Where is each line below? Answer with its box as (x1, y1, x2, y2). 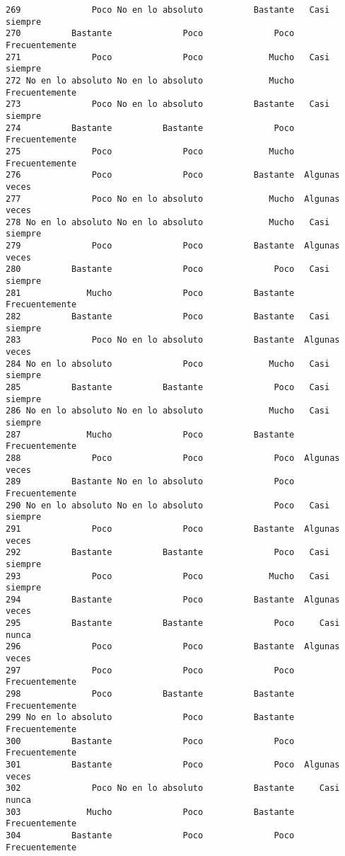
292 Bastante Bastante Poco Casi (6, 547, 330, 558)
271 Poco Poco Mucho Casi (6, 52, 330, 62)
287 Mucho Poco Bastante (6, 429, 295, 440)
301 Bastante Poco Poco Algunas (6, 760, 340, 770)
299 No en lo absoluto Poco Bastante (6, 712, 295, 723)
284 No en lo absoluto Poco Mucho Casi (6, 358, 330, 369)
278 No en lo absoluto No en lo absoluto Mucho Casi (6, 217, 330, 227)
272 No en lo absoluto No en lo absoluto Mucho (6, 75, 295, 86)
